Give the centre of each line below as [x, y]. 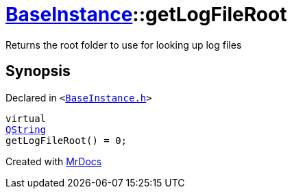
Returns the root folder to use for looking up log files [124, 45]
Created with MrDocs [54, 161]
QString [26, 129]
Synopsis [38, 71]
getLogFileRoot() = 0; [66, 140]
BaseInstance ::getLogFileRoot [146, 14]
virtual [26, 118]
